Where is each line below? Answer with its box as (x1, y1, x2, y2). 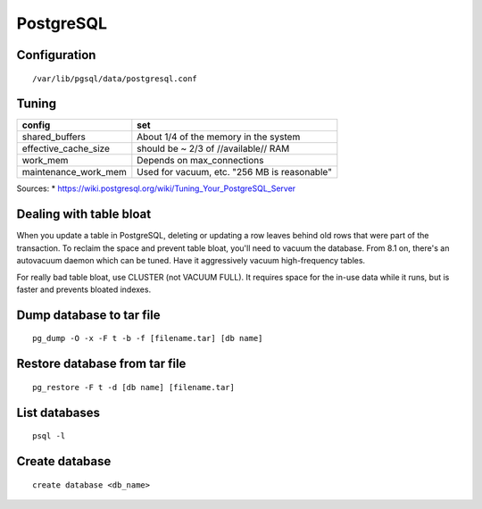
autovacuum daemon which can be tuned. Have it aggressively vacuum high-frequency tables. (16, 255, 366, 266)
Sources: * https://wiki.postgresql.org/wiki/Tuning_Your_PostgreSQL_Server (16, 183, 296, 194)
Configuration (16, 47, 96, 63)
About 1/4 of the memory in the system (137, 130, 301, 143)
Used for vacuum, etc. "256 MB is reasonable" (137, 166, 332, 179)
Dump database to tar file (16, 307, 161, 322)
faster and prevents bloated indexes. (16, 284, 152, 295)
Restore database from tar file (16, 356, 187, 371)
